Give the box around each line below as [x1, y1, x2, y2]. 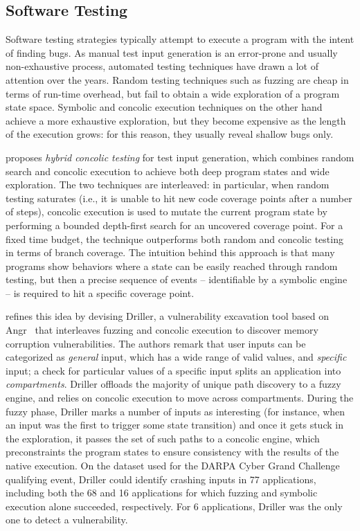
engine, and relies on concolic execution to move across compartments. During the [6, 390, 354, 405]
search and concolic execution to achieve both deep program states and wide [6, 163, 330, 178]
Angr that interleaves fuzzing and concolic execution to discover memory [6, 323, 318, 337]
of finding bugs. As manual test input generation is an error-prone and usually [6, 45, 338, 60]
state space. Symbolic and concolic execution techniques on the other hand [6, 100, 323, 114]
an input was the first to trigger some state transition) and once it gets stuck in [6, 417, 343, 432]
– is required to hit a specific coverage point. [6, 285, 195, 300]
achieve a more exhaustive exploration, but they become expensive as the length [6, 113, 346, 127]
